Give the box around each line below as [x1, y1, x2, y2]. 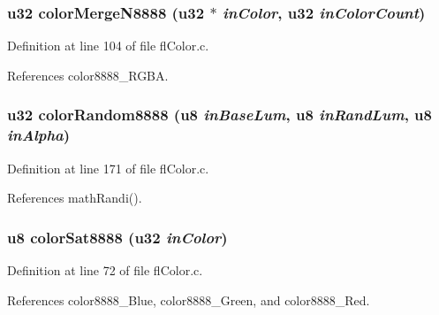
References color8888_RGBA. [7, 65, 169, 84]
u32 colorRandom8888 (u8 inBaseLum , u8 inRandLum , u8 [7, 104, 432, 126]
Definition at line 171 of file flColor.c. [7, 158, 209, 177]
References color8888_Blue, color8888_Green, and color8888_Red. [7, 290, 370, 309]
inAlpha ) [7, 124, 71, 146]
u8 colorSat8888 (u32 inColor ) [7, 226, 228, 248]
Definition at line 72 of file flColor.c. [7, 260, 203, 279]
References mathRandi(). [7, 188, 142, 207]
